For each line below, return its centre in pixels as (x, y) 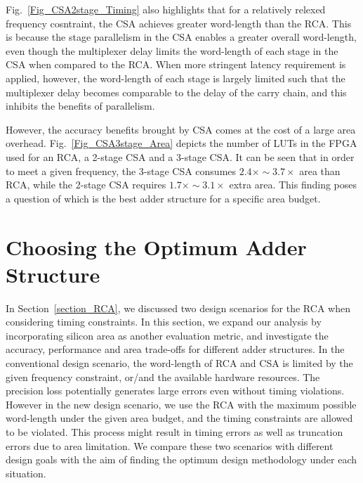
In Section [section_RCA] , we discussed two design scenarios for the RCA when (178, 308)
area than (320, 170)
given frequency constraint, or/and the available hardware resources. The (163, 376)
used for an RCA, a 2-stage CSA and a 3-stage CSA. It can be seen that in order (180, 156)
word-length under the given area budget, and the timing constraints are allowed (179, 418)
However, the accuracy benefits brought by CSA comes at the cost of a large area (181, 129)
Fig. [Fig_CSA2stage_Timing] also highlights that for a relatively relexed (166, 9)
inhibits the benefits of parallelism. (80, 106)
